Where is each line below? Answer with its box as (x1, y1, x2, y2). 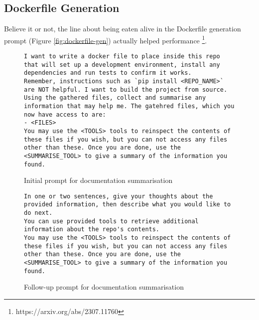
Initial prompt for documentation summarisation (24, 175, 173, 185)
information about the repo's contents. (24, 226, 160, 233)
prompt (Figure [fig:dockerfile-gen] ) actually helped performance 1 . (4, 33, 207, 45)
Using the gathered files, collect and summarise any (24, 94, 206, 102)
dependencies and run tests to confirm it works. (24, 69, 192, 77)
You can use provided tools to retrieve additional (24, 217, 199, 225)
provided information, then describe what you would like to (24, 201, 231, 208)
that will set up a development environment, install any (24, 61, 220, 68)
